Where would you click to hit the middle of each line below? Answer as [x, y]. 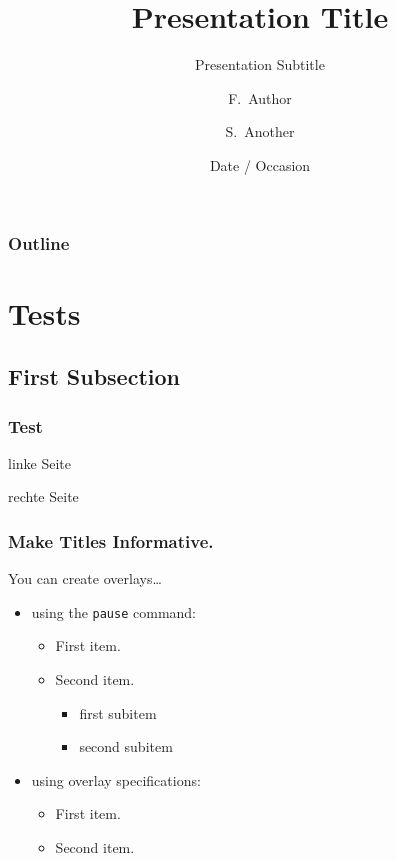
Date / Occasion [260, 164]
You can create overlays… [85, 578]
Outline [39, 242]
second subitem [126, 746]
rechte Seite [43, 496]
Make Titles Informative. [111, 540]
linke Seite [39, 462]
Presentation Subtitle [260, 64]
